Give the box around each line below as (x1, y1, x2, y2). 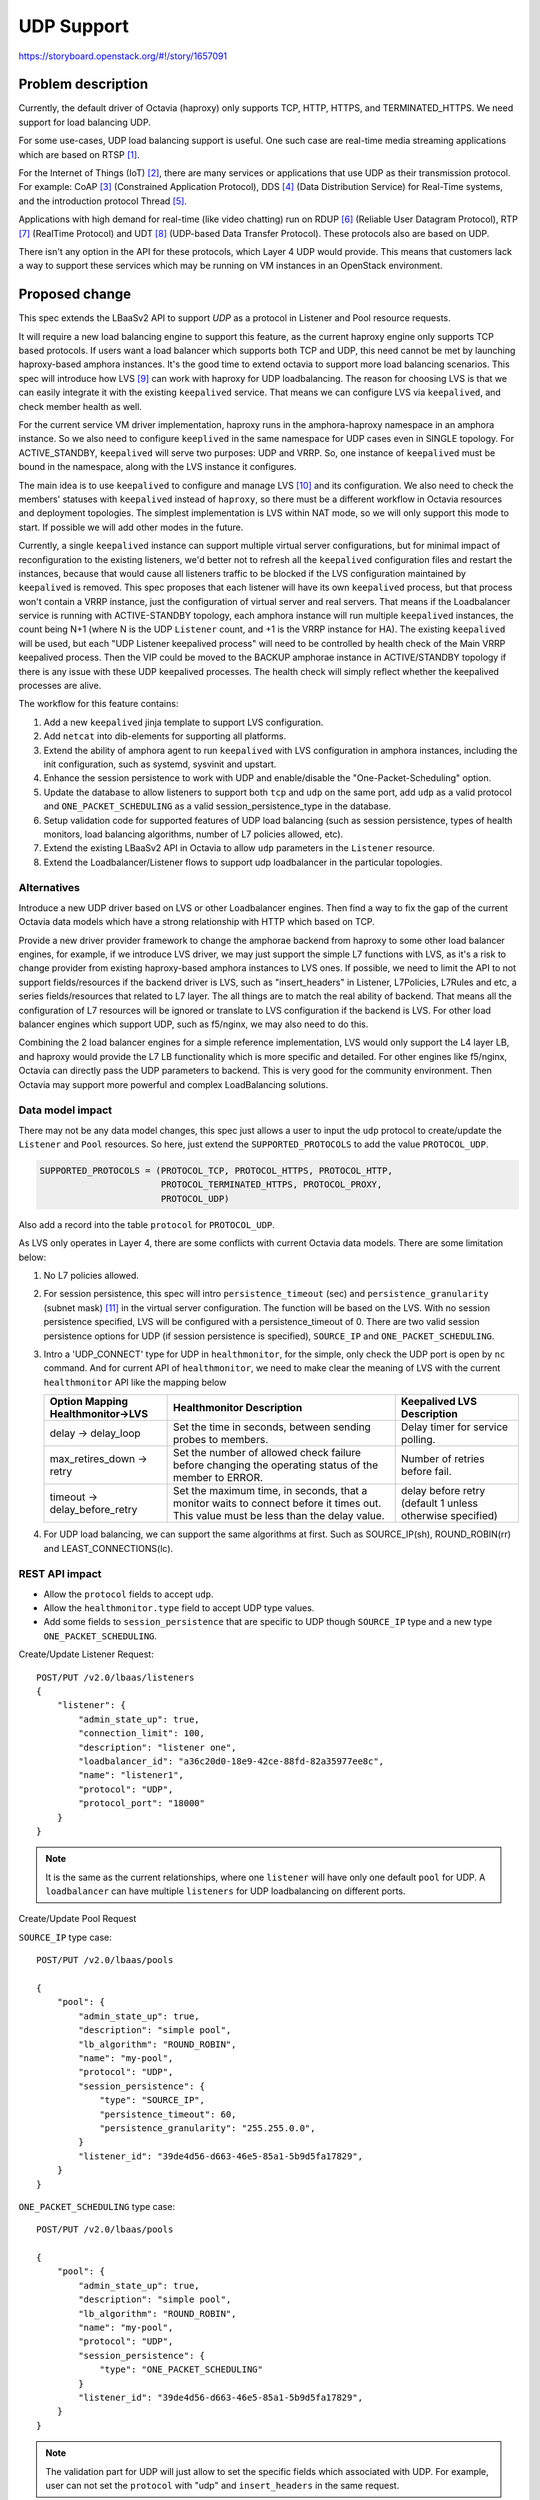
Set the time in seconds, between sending (173, 1420, 372, 1434)
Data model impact (18, 1103, 113, 1117)
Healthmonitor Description (173, 1401, 303, 1415)
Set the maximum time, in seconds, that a (173, 1484, 368, 1498)
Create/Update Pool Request (18, 1913, 137, 1925)
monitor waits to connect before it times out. (173, 1496, 382, 1510)
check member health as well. (18, 400, 142, 412)
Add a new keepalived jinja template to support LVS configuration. (43, 716, 324, 728)
